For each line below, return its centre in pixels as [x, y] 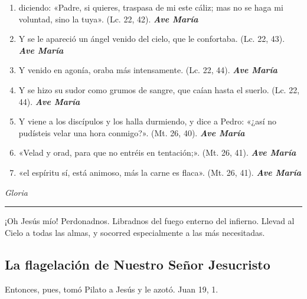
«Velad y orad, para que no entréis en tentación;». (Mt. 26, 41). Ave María [157, 152]
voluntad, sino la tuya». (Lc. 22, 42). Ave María [108, 19]
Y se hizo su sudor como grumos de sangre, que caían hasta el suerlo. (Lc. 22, [159, 89]
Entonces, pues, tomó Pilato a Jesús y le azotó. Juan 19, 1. [112, 289]
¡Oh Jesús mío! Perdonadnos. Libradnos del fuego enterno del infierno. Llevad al [150, 221]
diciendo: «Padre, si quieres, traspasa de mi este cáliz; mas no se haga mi [151, 7]
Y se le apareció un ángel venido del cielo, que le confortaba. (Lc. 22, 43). [152, 39]
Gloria [16, 192]
